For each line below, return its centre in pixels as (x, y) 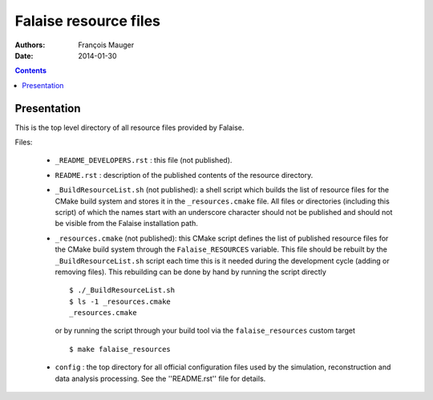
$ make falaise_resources (120, 349)
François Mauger (106, 45)
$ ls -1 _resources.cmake (120, 301)
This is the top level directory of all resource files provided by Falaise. (129, 127)
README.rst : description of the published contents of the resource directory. (184, 175)
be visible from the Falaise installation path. (126, 224)
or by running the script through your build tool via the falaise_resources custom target (205, 331)
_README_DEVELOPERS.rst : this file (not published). (144, 160)
